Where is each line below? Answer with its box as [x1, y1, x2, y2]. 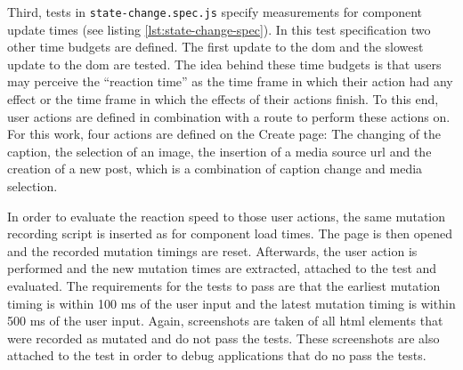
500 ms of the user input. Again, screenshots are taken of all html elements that [7, 311, 443, 330]
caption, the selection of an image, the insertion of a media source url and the [7, 141, 432, 160]
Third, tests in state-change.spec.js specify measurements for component [7, 3, 423, 20]
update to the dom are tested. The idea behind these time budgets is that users [7, 54, 442, 73]
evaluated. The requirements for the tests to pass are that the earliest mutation [7, 276, 441, 294]
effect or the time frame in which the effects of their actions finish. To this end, [7, 90, 439, 109]
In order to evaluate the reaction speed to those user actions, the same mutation [7, 206, 446, 225]
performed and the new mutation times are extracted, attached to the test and [7, 259, 437, 277]
